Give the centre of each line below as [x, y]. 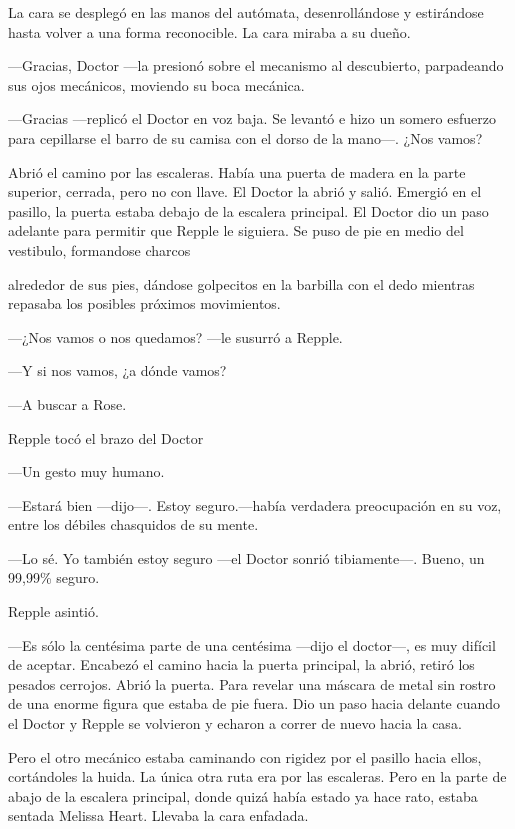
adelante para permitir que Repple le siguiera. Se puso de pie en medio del [236, 230]
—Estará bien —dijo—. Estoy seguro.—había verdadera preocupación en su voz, [255, 504]
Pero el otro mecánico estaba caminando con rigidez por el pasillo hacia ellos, [245, 756]
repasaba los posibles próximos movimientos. [144, 303]
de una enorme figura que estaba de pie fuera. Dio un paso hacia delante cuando [254, 703]
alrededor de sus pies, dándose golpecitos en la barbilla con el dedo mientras [241, 283]
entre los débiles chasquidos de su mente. [133, 524]
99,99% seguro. [54, 577]
